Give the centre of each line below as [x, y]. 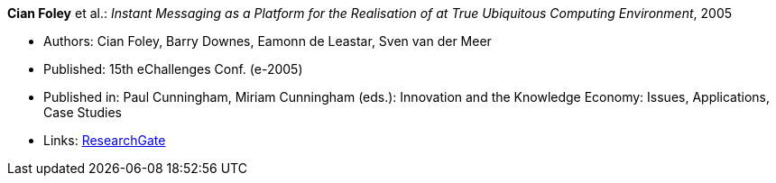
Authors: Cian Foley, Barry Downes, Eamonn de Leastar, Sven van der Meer [268, 41]
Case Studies [83, 112]
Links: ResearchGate [105, 140]
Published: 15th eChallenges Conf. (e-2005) [173, 69]
